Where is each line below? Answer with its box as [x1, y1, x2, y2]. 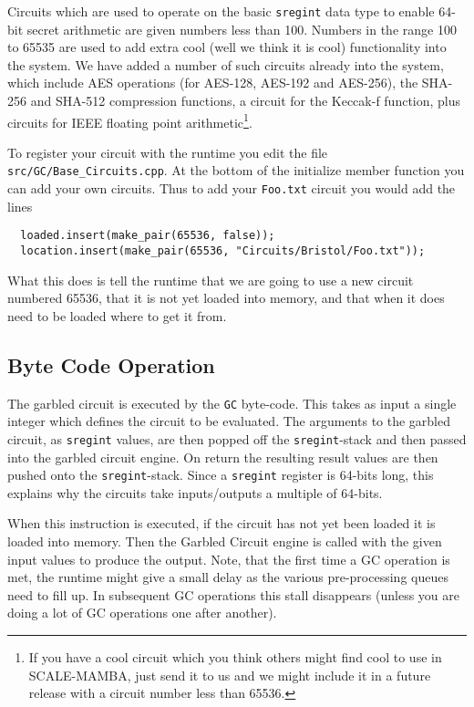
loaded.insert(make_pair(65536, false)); [20, 229, 275, 243]
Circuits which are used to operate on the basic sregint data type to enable [7, 2, 435, 20]
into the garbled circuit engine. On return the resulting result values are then [7, 447, 438, 466]
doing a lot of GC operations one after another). [7, 603, 277, 622]
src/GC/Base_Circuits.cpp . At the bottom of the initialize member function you [7, 161, 465, 180]
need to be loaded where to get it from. [7, 306, 227, 325]
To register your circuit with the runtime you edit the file [7, 142, 328, 161]
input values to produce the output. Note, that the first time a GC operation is [7, 549, 450, 568]
